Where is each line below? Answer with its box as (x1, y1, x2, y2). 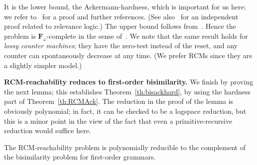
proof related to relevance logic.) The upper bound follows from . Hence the (4, 21, 236, 31)
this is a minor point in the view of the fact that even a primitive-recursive (4, 115, 233, 126)
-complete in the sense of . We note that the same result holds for (46, 30, 248, 41)
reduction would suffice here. (4, 125, 91, 136)
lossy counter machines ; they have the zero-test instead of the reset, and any (4, 40, 238, 51)
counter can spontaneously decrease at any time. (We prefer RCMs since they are (4, 50, 253, 60)
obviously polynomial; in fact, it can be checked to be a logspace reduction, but (4, 105, 247, 116)
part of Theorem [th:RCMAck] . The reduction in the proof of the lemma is (4, 96, 234, 106)
